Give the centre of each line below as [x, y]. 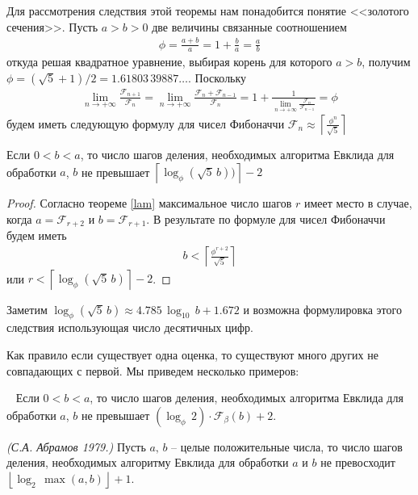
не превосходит [358, 462]
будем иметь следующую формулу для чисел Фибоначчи [146, 123]
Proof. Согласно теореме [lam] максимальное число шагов [149, 202]
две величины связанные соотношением [249, 26]
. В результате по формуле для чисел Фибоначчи [266, 218]
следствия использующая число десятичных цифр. [130, 327]
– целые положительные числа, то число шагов [287, 446]
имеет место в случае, [358, 202]
